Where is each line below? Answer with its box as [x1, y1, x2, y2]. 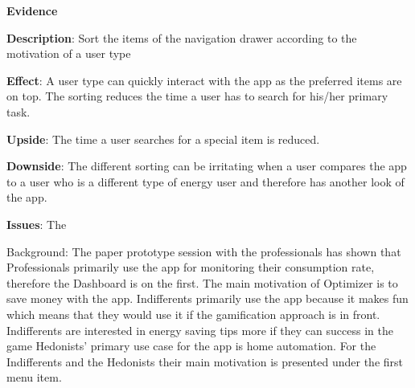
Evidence [6, 2, 58, 18]
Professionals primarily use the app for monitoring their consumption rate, [6, 259, 375, 276]
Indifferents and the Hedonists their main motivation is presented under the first [6, 353, 403, 370]
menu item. [6, 369, 62, 386]
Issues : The [6, 215, 67, 232]
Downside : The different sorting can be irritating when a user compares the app [6, 157, 407, 174]
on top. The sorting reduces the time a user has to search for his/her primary [6, 88, 388, 104]
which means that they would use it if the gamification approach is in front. [6, 305, 380, 322]
